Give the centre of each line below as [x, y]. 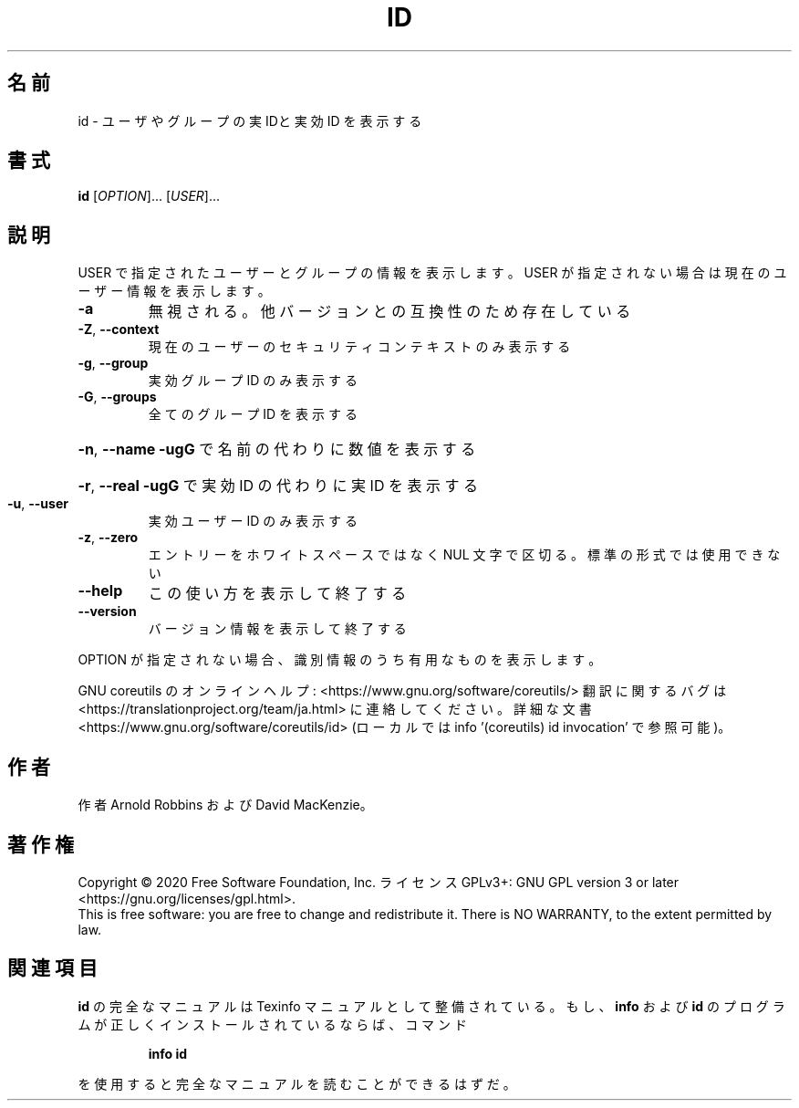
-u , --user [38, 504]
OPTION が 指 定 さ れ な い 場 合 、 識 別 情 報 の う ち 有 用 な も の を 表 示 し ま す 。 [340, 660]
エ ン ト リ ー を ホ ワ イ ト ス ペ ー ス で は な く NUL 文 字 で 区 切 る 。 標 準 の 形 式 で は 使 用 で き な [464, 555]
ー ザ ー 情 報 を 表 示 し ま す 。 [174, 291]
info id [168, 1053]
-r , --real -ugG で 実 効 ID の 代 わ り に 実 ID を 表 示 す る [278, 486]
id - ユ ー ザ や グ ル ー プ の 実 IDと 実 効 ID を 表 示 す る [250, 120]
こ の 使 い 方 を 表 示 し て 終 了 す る [277, 594]
